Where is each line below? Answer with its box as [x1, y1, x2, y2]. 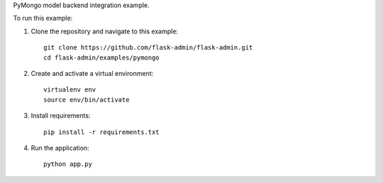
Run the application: [30, 143, 89, 152]
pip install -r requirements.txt [43, 128, 160, 136]
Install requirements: [30, 111, 91, 120]
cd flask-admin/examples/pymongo [43, 53, 160, 62]
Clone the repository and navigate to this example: [30, 27, 179, 35]
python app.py [43, 160, 92, 168]
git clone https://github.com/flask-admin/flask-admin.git [43, 43, 253, 52]
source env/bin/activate [43, 96, 130, 104]
